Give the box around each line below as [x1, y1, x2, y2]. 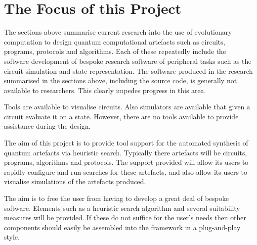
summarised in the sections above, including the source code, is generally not [4, 75, 237, 86]
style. [4, 232, 20, 242]
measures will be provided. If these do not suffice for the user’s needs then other [4, 212, 246, 223]
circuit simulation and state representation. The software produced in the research [4, 65, 253, 76]
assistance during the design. [4, 121, 91, 131]
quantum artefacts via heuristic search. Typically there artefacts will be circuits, [4, 147, 247, 157]
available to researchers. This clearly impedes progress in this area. [4, 85, 206, 95]
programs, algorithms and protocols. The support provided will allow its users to [4, 157, 249, 167]
